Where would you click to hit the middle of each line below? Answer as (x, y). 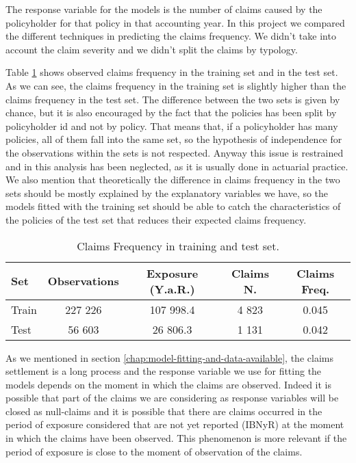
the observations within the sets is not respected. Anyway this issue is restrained (175, 152)
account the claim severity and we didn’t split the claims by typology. (152, 49)
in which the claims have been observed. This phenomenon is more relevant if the (176, 438)
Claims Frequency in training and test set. (178, 246)
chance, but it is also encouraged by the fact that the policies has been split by (171, 113)
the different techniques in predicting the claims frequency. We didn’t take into (171, 36)
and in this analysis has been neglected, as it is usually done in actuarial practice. (177, 166)
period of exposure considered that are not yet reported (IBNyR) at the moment (175, 424)
